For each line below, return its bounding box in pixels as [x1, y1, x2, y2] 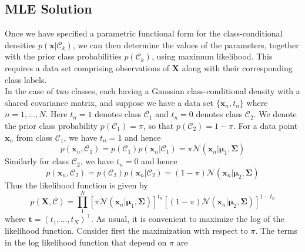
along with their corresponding [182, 61, 293, 74]
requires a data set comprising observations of [5, 61, 170, 74]
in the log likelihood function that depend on [5, 236, 167, 248]
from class [16, 131, 53, 143]
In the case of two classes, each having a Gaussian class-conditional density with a [5, 85, 300, 97]
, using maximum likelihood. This [151, 50, 273, 62]
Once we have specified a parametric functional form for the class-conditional [5, 27, 283, 39]
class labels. [5, 73, 47, 85]
